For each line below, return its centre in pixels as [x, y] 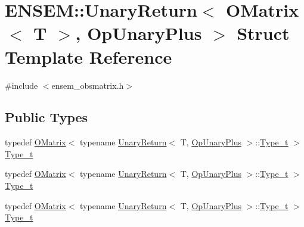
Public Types [46, 117]
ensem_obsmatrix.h [88, 85]
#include [21, 85]
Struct [263, 33]
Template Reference [89, 56]
